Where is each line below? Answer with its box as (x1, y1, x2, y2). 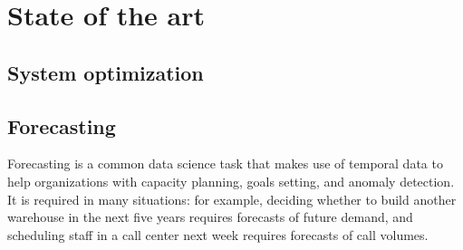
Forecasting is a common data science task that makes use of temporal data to (7, 154, 443, 173)
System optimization (7, 58, 204, 86)
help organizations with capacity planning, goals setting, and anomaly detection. (7, 171, 455, 190)
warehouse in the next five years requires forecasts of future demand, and (7, 207, 413, 226)
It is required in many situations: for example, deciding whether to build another (7, 189, 457, 208)
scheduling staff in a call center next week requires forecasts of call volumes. (7, 225, 429, 244)
